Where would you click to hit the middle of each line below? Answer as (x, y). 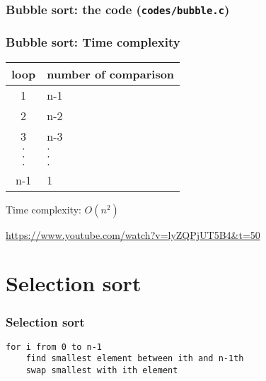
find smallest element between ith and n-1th (135, 359)
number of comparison (111, 74)
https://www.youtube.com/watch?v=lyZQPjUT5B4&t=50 (133, 234)
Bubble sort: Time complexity (93, 42)
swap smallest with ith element (102, 371)
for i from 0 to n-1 (54, 347)
